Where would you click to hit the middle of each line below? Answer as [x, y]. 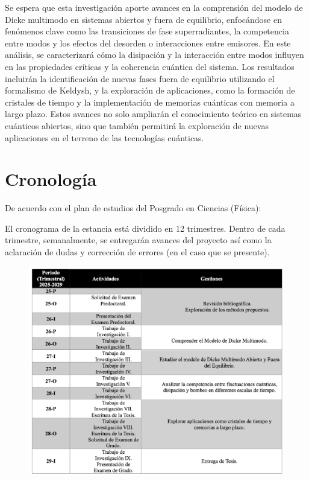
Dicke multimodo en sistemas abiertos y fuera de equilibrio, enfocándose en [143, 19]
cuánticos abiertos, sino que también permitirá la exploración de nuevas [137, 125]
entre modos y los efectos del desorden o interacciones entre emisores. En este [148, 43]
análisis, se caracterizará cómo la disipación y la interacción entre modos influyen [154, 55]
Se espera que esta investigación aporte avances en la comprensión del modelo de [154, 7]
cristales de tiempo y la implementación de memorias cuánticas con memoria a [150, 102]
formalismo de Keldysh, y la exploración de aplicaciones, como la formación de [150, 90]
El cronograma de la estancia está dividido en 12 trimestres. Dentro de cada [145, 228]
